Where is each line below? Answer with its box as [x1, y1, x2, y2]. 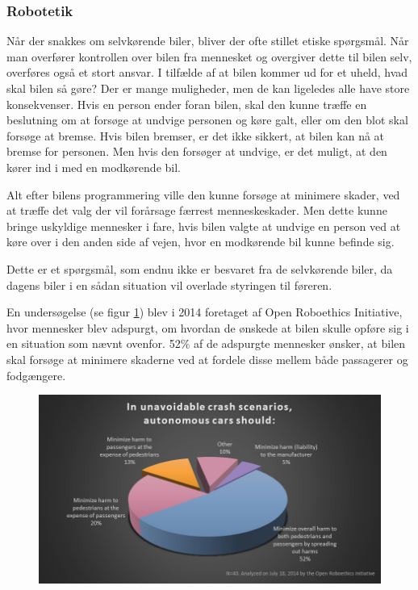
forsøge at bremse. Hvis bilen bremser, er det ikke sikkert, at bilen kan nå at [6, 127, 385, 144]
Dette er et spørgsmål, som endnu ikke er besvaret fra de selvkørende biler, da [6, 260, 393, 277]
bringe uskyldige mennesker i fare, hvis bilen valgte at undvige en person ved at [6, 217, 401, 234]
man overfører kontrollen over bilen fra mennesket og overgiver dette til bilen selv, [6, 48, 412, 65]
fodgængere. [6, 366, 66, 383]
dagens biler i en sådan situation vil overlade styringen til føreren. [6, 276, 332, 293]
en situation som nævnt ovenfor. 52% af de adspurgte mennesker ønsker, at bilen [6, 335, 406, 352]
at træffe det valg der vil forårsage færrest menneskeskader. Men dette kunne [6, 202, 387, 219]
